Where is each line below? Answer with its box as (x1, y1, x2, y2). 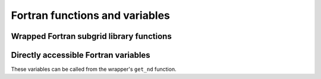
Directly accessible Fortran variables (11, 50, 151, 60)
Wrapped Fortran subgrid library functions (11, 31, 172, 41)
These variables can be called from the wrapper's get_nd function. (11, 65, 177, 73)
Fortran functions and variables (11, 9, 171, 22)
